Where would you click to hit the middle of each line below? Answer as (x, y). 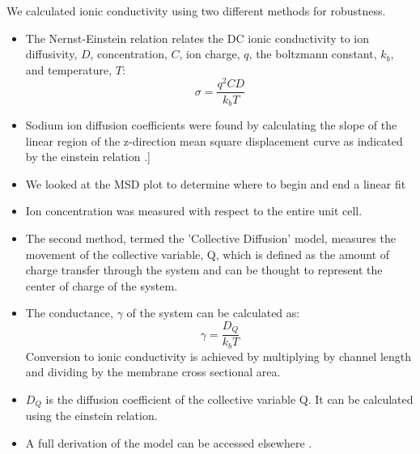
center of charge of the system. (102, 285)
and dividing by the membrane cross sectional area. (153, 372)
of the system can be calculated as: (213, 313)
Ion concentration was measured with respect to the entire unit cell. (194, 211)
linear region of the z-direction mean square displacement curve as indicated (214, 140)
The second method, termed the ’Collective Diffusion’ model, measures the (210, 238)
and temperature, (69, 69)
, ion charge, (210, 54)
